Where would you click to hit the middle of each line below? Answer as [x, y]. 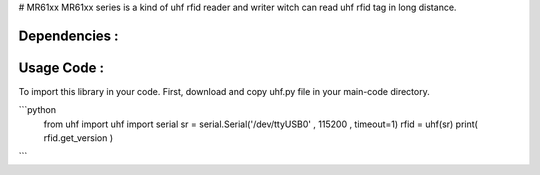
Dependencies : [68, 35]
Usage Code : [61, 67]
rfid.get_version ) [78, 138]
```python [37, 110]
